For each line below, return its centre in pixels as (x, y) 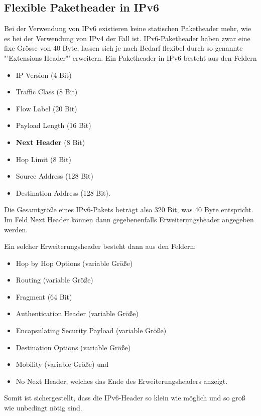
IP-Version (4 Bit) (44, 75)
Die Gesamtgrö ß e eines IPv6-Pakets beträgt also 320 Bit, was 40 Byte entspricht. (129, 210)
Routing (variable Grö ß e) (54, 280)
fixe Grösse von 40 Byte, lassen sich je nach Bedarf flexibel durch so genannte (123, 48)
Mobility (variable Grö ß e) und (62, 364)
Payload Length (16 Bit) (53, 125)
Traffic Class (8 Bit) (47, 92)
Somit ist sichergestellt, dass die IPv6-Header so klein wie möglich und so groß (125, 398)
